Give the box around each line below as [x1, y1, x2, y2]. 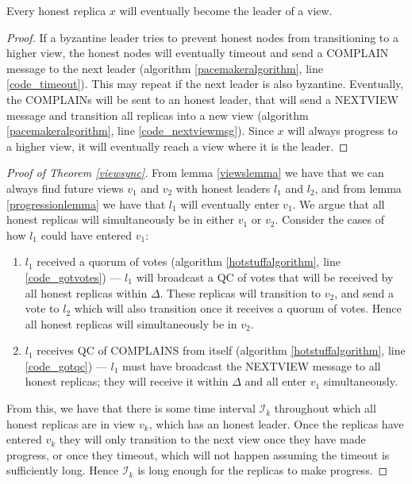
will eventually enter [180, 195, 279, 212]
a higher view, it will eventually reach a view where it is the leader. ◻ [6, 137, 348, 154]
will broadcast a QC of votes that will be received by [136, 268, 394, 285]
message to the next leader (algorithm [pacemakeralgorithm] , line [6, 60, 323, 76]
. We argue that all [292, 195, 385, 212]
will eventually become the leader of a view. [119, 2, 333, 18]
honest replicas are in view [6, 415, 136, 432]
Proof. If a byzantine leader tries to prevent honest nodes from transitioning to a [6, 29, 399, 45]
